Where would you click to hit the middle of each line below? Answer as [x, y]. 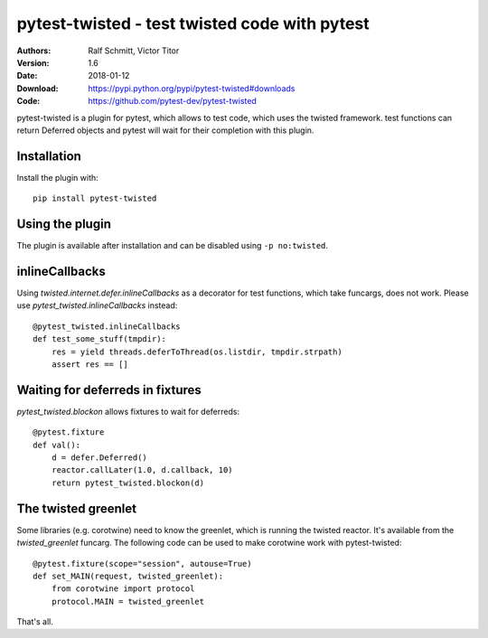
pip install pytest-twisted [95, 198]
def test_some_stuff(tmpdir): [100, 339]
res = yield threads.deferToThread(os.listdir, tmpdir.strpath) [197, 352]
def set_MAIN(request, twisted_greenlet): [128, 576]
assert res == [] [89, 364]
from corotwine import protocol [123, 589]
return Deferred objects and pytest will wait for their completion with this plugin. [165, 130]
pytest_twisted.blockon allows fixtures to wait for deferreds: [128, 411]
